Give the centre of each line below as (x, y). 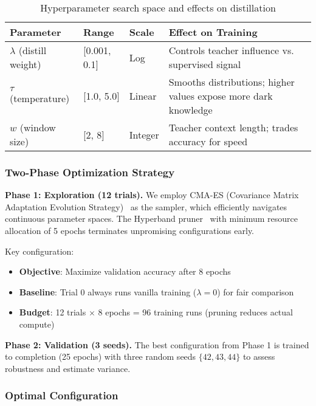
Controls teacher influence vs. (231, 50)
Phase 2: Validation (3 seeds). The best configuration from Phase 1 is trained (157, 344)
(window (38, 127)
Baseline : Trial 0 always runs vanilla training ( (108, 291)
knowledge (191, 110)
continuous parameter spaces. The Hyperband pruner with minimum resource (152, 218)
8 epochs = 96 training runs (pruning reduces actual (195, 312)
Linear (143, 96)
